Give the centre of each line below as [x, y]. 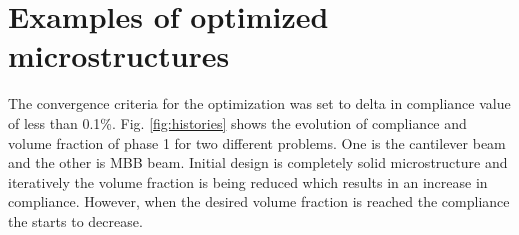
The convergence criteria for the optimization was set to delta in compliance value [259, 103]
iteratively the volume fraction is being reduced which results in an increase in [248, 181]
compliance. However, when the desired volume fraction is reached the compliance [259, 201]
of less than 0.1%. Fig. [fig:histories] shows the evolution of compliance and [237, 122]
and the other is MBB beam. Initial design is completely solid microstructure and [258, 162]
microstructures [119, 55]
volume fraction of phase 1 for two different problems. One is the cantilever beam [257, 142]
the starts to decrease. [75, 220]
